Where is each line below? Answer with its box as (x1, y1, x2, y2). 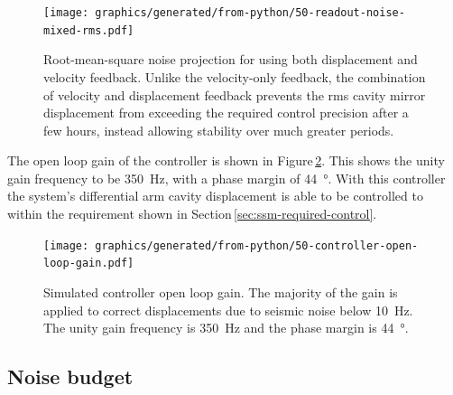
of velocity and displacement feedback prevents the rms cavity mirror (43, 85, 426, 104)
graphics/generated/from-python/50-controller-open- (95, 239, 419, 252)
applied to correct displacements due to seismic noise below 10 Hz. (43, 300, 413, 319)
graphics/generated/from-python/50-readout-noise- (95, 6, 405, 19)
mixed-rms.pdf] (43, 24, 134, 37)
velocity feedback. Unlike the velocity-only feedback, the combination (43, 67, 426, 86)
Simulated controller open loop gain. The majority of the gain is (43, 282, 398, 301)
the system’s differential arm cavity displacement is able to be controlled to (7, 186, 423, 205)
